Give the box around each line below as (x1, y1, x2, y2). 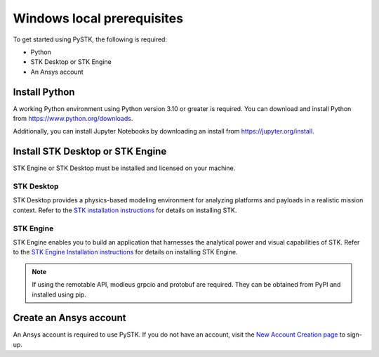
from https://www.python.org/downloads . (13, 115, 133, 123)
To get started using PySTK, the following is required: (13, 35, 168, 44)
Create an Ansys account (13, 312, 126, 324)
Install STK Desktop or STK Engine (13, 145, 167, 157)
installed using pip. (32, 290, 87, 299)
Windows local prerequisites (13, 11, 184, 26)
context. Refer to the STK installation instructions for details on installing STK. (13, 206, 237, 214)
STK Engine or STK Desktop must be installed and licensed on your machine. (13, 164, 236, 172)
